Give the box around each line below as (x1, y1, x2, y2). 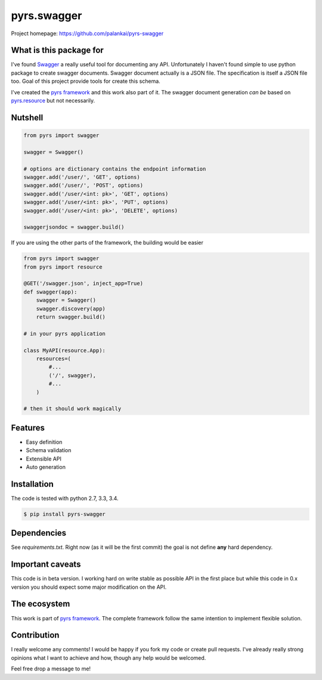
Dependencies (11, 528, 67, 538)
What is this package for (11, 45, 104, 55)
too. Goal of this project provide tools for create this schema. (11, 78, 160, 85)
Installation (11, 479, 54, 489)
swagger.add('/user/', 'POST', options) (23, 182, 143, 189)
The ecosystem (11, 599, 70, 609)
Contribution (11, 630, 60, 641)
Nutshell (11, 112, 44, 122)
